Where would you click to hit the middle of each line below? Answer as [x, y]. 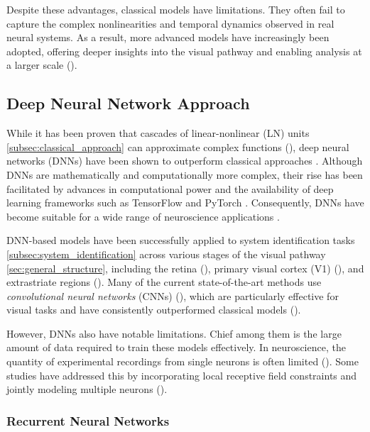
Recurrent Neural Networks [88, 420]
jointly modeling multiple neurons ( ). [87, 389]
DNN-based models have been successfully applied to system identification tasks [181, 240]
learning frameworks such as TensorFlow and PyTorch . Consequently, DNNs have [185, 203]
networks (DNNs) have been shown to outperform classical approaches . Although [185, 161]
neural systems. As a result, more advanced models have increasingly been [168, 37]
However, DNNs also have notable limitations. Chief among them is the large [174, 333]
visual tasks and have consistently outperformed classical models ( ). [154, 310]
